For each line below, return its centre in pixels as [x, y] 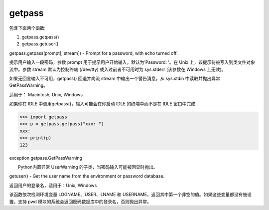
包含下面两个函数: [27, 28]
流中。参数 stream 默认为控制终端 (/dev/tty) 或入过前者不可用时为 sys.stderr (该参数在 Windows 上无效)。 [118, 69]
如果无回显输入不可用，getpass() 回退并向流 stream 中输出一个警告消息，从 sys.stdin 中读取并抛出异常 [115, 78]
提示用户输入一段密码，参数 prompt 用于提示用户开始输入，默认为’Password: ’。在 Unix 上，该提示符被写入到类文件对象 [132, 62]
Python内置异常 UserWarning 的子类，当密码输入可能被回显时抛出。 [88, 167]
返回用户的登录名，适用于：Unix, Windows [53, 185]
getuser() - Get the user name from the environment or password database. [87, 176]
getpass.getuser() [40, 44]
